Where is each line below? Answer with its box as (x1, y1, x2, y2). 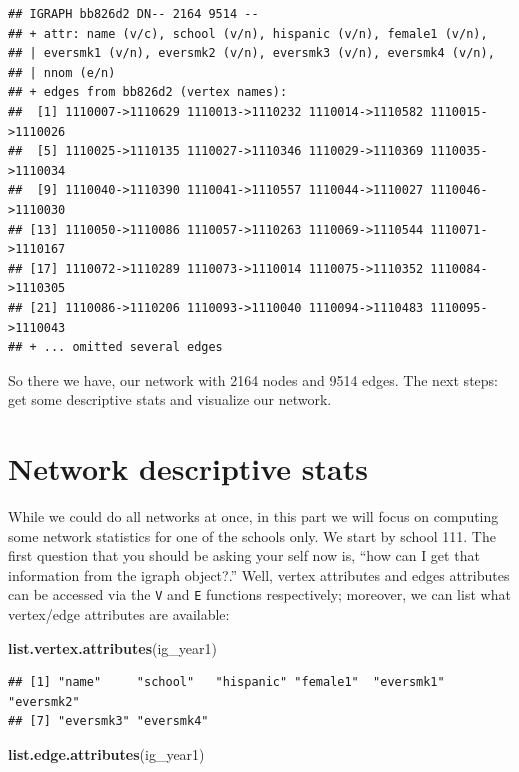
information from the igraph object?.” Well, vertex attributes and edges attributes (8, 564, 510, 585)
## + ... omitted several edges (8, 340, 223, 355)
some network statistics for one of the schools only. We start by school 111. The (8, 525, 496, 546)
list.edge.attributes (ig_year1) (8, 744, 205, 764)
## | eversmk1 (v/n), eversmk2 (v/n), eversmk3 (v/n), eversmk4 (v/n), (8, 46, 495, 61)
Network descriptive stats (8, 448, 368, 489)
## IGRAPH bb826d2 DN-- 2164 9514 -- (8, 7, 259, 21)
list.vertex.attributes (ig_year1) (8, 637, 218, 658)
